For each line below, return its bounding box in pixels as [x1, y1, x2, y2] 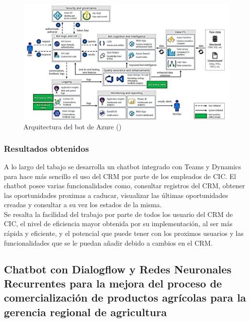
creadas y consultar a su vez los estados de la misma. [4, 199, 162, 210]
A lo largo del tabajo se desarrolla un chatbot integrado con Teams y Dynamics [4, 161, 241, 171]
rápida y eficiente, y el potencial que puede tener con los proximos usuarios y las [4, 228, 244, 238]
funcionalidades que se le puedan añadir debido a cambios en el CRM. [4, 237, 213, 248]
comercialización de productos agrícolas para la [4, 290, 246, 305]
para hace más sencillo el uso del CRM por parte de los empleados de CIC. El [4, 171, 236, 181]
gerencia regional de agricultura [4, 304, 167, 319]
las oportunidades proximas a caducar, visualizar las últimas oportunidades [4, 190, 228, 200]
